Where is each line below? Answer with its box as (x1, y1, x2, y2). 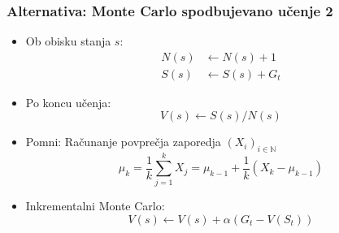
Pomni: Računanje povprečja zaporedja (25, 133, 221, 150)
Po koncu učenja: (25, 93, 111, 110)
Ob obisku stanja (25, 32, 111, 50)
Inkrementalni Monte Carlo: (25, 197, 165, 214)
